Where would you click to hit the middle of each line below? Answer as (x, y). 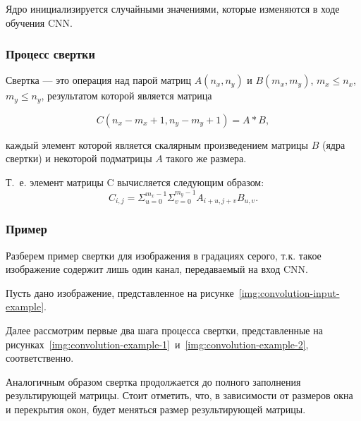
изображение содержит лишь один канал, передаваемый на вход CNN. (157, 269)
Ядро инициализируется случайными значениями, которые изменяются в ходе (173, 8)
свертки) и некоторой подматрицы (79, 158)
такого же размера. (206, 158)
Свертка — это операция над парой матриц (98, 80)
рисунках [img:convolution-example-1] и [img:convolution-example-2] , (157, 344)
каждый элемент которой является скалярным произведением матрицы (157, 144)
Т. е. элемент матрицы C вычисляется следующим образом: (135, 182)
